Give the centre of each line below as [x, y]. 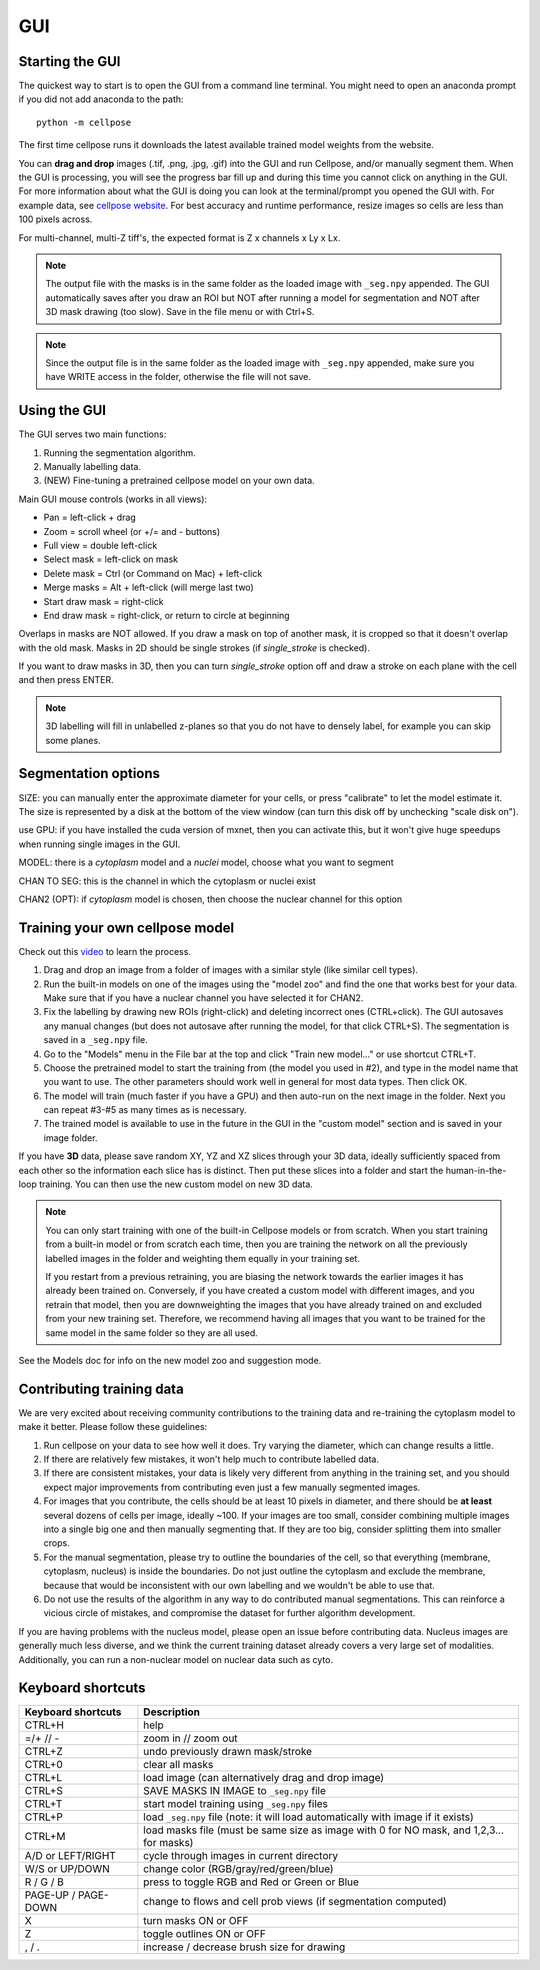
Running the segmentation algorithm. [120, 452]
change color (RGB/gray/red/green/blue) [238, 1869]
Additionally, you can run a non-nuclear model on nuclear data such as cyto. [176, 1659]
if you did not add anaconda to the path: [101, 99]
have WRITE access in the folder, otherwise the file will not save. [178, 377]
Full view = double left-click [100, 545]
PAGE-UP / [50, 1895]
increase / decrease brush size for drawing [244, 1947]
